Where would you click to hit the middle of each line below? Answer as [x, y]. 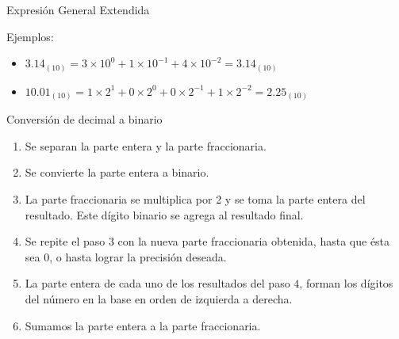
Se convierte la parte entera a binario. [117, 172]
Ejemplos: [30, 36]
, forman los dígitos [346, 283]
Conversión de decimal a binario [84, 119]
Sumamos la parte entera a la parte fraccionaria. [143, 325]
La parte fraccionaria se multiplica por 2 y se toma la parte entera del [195, 199]
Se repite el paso [65, 241]
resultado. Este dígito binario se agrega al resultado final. [164, 214]
